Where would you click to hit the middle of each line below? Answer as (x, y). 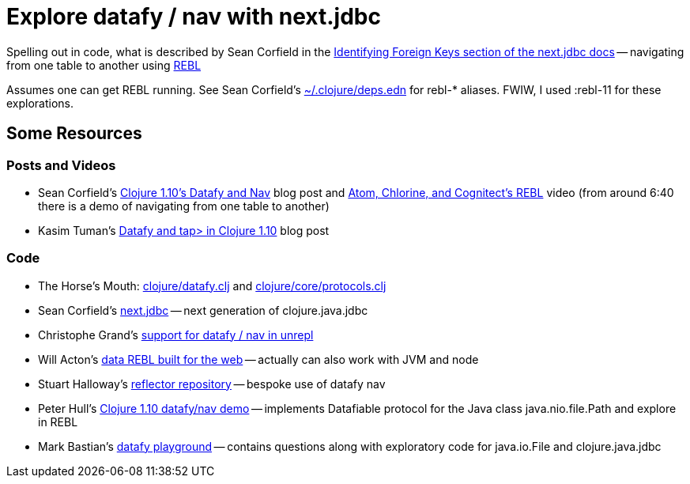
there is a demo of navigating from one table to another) (184, 206)
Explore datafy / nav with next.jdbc (194, 17)
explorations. (40, 103)
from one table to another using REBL (104, 65)
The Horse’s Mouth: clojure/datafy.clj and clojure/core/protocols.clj (212, 285)
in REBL (58, 422)
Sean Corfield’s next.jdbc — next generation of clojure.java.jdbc (203, 310)
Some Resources (74, 134)
